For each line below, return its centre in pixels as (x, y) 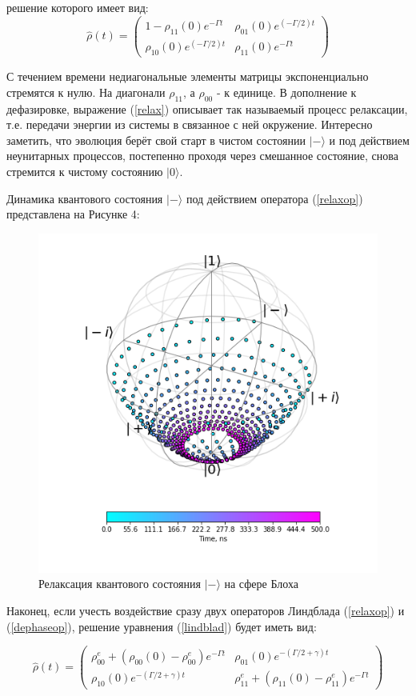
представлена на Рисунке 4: (73, 214)
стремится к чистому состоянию (85, 172)
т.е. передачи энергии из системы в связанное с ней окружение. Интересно (190, 124)
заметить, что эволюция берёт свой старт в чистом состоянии (156, 140)
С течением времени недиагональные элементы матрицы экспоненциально (188, 76)
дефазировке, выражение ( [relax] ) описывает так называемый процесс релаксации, (207, 108)
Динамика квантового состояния (85, 198)
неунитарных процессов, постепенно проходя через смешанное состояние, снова (202, 156)
